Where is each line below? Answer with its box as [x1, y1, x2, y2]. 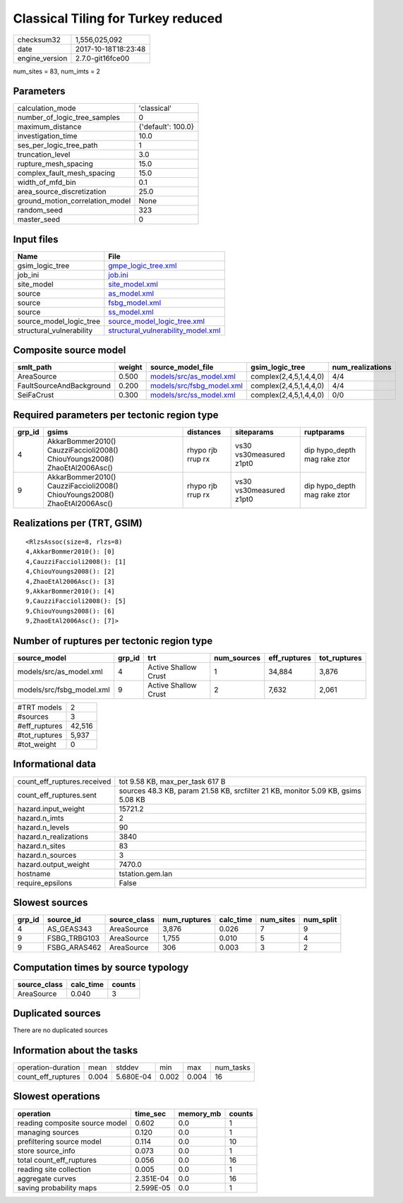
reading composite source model [17, 1118, 127, 1127]
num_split [303, 915, 337, 925]
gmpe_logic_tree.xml [108, 261, 177, 270]
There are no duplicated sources [13, 1026, 109, 1034]
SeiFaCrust [17, 390, 54, 400]
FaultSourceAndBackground [17, 381, 111, 391]
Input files [13, 233, 59, 245]
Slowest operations [13, 1091, 100, 1103]
